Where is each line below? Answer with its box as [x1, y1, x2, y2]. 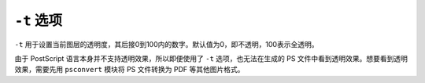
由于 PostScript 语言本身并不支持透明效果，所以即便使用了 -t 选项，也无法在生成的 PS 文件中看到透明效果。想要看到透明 [14, 53, 408, 63]
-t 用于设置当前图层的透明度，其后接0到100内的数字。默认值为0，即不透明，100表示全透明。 [14, 39, 319, 49]
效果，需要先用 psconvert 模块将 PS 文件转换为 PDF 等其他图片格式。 [14, 65, 245, 74]
